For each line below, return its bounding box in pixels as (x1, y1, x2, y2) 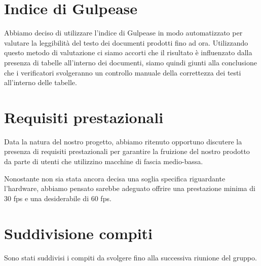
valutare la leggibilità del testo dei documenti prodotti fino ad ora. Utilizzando (4, 37, 248, 48)
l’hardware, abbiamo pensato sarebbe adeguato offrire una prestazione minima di (4, 183, 255, 194)
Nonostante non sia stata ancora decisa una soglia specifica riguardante (4, 173, 226, 183)
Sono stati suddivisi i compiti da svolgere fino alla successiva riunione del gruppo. (4, 252, 257, 262)
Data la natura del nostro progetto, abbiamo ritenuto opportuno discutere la (4, 136, 242, 146)
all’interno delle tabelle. (4, 77, 77, 88)
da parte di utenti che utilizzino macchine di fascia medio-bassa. (4, 156, 203, 166)
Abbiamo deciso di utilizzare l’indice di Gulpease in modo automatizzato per (4, 27, 243, 38)
